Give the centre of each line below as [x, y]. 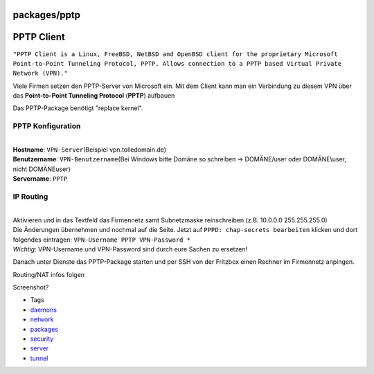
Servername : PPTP [40, 179]
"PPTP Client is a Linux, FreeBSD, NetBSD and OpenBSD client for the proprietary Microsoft [176, 54]
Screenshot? [31, 287]
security [42, 339]
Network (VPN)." [41, 73]
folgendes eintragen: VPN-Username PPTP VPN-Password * [101, 240]
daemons [43, 310]
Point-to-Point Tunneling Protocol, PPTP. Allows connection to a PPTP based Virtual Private [177, 63]
